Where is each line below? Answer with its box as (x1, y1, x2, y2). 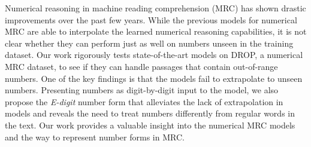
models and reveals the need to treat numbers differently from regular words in (5, 107, 295, 120)
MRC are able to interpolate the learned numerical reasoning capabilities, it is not (5, 25, 307, 38)
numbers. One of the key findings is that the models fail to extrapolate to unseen (5, 72, 303, 84)
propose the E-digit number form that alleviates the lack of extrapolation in (5, 95, 283, 108)
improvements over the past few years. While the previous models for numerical (5, 13, 297, 26)
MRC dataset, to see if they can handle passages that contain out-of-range (5, 60, 278, 72)
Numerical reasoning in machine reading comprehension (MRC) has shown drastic (5, 2, 306, 14)
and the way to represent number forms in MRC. (5, 130, 185, 143)
